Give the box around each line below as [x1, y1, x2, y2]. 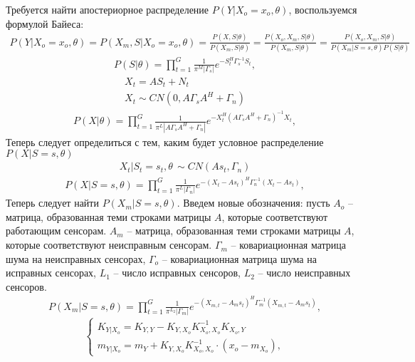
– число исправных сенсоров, [113, 265, 241, 280]
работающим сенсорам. [6, 223, 107, 238]
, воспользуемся [288, 2, 357, 16]
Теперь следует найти [6, 195, 99, 210]
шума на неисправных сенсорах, [6, 251, 146, 266]
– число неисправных [258, 265, 351, 280]
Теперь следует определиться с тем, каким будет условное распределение [6, 134, 324, 149]
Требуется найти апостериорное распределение [6, 2, 209, 16]
